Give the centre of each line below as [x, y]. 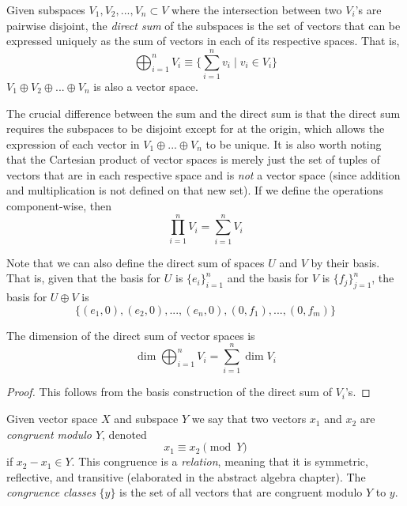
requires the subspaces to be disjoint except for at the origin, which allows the [196, 128]
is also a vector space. [146, 86]
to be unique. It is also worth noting [294, 143]
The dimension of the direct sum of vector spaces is [131, 335]
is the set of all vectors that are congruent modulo [241, 492]
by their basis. [345, 262]
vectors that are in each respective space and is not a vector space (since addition [203, 174]
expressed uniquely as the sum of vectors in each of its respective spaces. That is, [203, 41]
